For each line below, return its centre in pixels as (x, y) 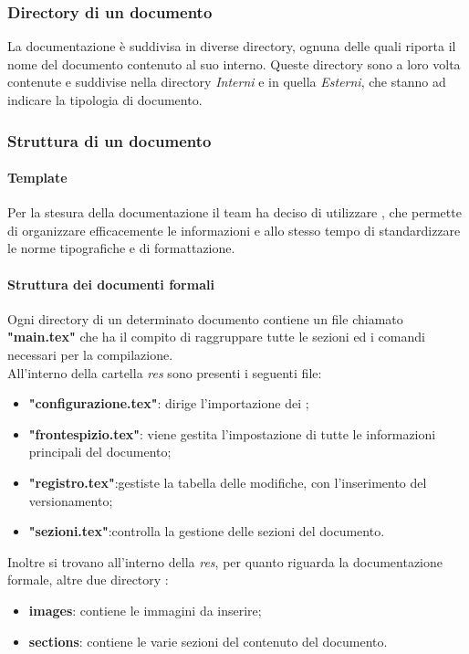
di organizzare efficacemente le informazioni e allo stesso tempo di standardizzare (234, 230)
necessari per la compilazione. (90, 354)
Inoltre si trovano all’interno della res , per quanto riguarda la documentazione (225, 561)
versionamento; (71, 500)
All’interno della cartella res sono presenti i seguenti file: (165, 372)
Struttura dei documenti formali (111, 284)
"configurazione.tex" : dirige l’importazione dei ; (169, 403)
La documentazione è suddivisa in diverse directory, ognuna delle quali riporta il (232, 46)
